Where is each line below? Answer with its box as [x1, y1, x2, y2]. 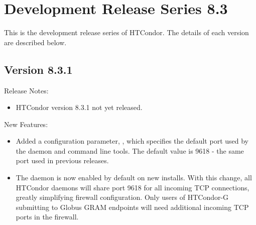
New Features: [4, 119, 48, 129]
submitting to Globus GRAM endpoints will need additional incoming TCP [16, 201, 249, 212]
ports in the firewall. [16, 211, 79, 222]
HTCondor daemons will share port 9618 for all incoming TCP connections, [16, 182, 249, 192]
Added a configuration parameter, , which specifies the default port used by [16, 136, 248, 146]
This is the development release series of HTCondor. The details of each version [4, 27, 249, 38]
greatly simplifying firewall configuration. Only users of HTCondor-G [16, 192, 229, 202]
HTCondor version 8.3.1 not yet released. [16, 102, 143, 113]
